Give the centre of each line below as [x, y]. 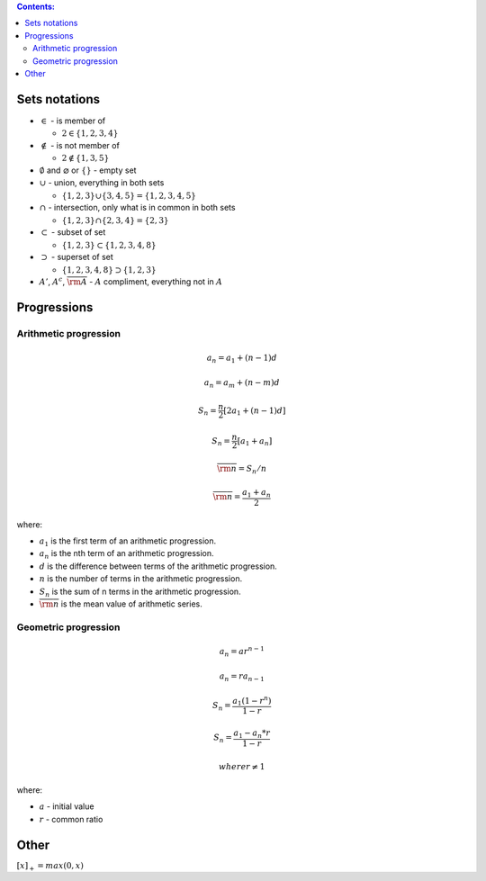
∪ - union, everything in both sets [102, 183]
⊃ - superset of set [77, 257]
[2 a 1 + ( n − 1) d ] [255, 411]
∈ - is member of [73, 121]
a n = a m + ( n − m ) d [242, 384]
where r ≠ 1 [242, 766]
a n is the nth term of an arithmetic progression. [127, 555]
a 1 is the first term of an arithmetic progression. [128, 542]
